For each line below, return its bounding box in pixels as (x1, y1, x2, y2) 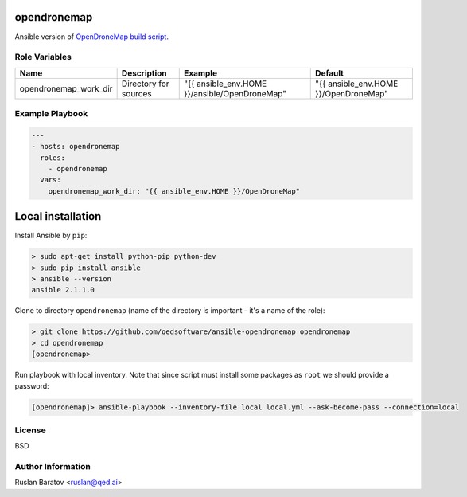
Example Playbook (14, 108, 88, 119)
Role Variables (14, 52, 72, 63)
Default (315, 68, 344, 79)
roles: (40, 153, 66, 162)
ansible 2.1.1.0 (31, 285, 95, 295)
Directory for (121, 78, 169, 89)
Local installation (14, 209, 102, 223)
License (14, 425, 47, 436)
